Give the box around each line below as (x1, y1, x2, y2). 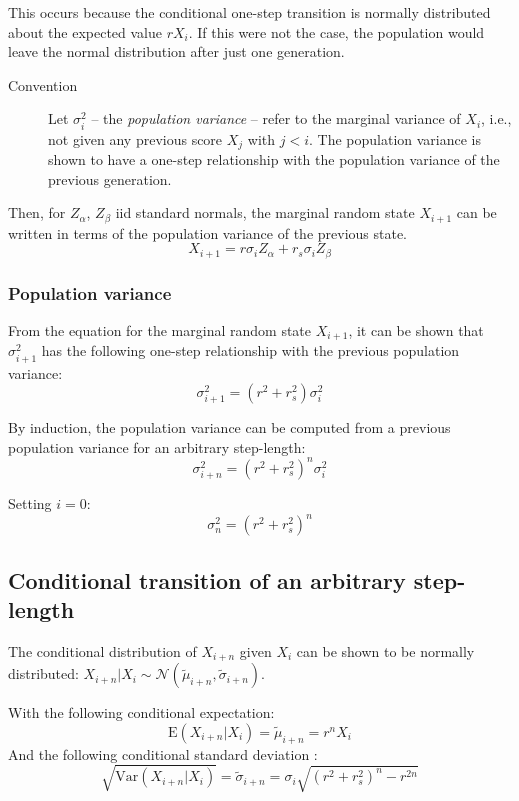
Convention (8, 74, 78, 95)
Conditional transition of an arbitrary (8, 564, 406, 595)
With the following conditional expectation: (8, 702, 275, 723)
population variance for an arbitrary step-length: (8, 436, 306, 457)
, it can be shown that (348, 319, 484, 340)
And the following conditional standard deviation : (8, 743, 318, 764)
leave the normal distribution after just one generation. (8, 41, 345, 62)
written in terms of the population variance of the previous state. (8, 222, 408, 243)
